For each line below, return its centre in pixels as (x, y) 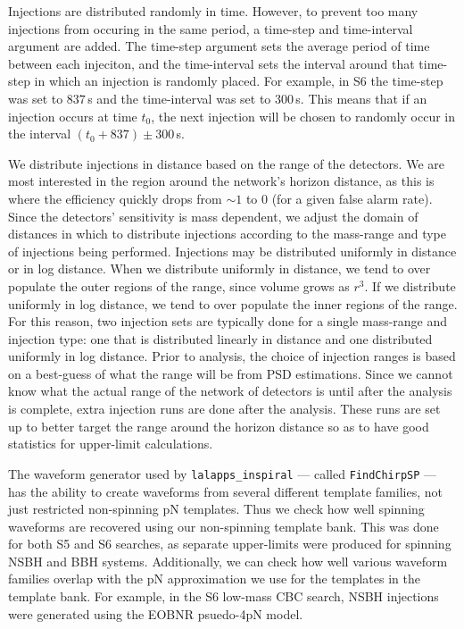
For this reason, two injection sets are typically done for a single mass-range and (228, 321)
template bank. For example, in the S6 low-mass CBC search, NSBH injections (224, 596)
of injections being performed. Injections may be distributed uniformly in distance (232, 251)
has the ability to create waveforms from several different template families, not (225, 491)
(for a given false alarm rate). (352, 198)
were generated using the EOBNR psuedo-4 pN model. (156, 613)
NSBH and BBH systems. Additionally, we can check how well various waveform (228, 561)
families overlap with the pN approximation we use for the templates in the (214, 579)
